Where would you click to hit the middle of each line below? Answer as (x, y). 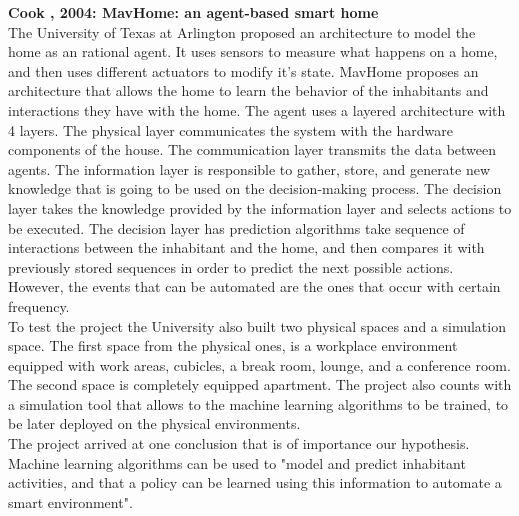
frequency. (39, 305)
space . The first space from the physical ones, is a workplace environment (233, 345)
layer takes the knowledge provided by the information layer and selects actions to (260, 207)
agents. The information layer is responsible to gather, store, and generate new (249, 168)
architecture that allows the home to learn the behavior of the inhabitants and (248, 90)
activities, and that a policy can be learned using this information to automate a (255, 482)
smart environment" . (70, 501)
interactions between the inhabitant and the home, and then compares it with (246, 247)
